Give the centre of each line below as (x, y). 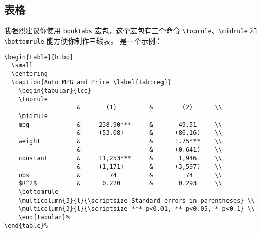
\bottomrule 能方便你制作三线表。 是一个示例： (84, 40)
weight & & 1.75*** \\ (120, 142)
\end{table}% (26, 226)
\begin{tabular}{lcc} (55, 91)
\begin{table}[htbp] (39, 57)
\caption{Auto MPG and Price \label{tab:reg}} (91, 82)
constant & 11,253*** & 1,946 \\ (120, 158)
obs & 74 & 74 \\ (120, 175)
